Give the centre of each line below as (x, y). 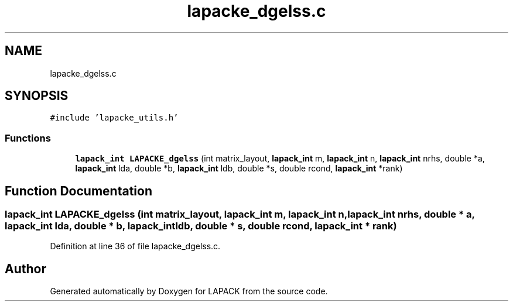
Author (25, 269)
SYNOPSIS (37, 96)
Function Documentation (78, 191)
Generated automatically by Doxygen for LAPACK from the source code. (189, 291)
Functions (28, 138)
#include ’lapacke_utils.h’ (114, 118)
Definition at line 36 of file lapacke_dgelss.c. (135, 246)
